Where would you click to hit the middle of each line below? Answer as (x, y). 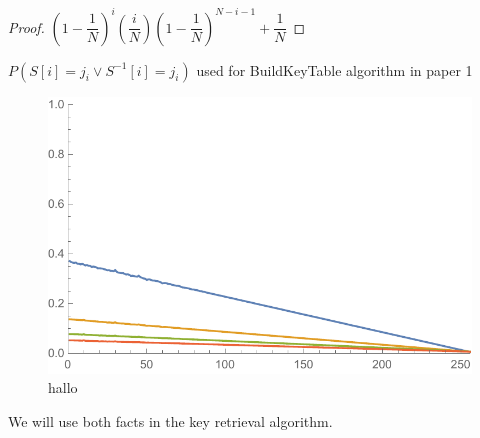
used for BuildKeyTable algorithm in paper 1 (334, 69)
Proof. (26, 26)
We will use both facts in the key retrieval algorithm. (170, 420)
